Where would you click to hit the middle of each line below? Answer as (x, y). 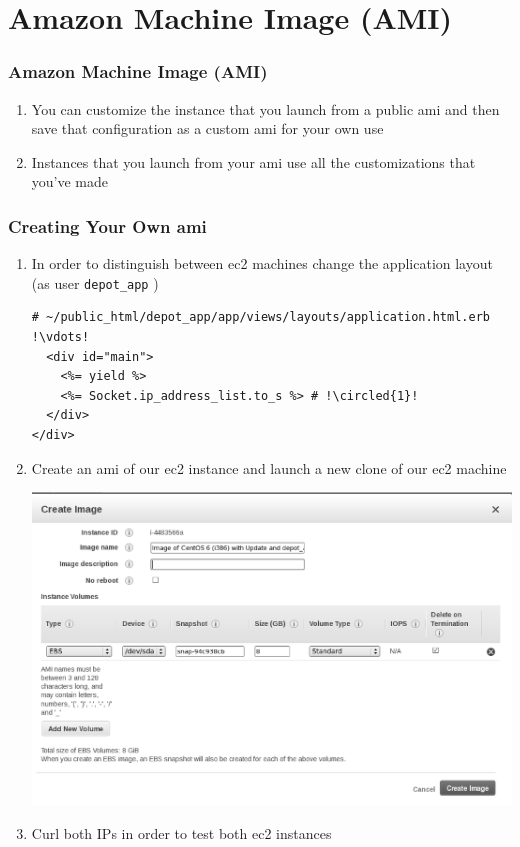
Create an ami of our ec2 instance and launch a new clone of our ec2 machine (269, 467)
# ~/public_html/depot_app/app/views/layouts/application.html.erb (260, 317)
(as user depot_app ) (95, 282)
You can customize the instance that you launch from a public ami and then (265, 108)
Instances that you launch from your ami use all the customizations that (253, 161)
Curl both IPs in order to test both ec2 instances (181, 832)
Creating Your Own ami (107, 225)
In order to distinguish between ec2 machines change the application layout (262, 263)
